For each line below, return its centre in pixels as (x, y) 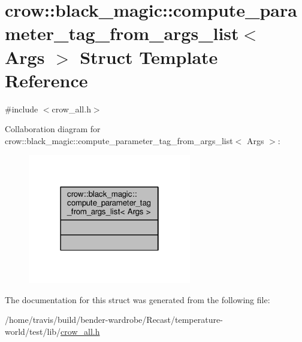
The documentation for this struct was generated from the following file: (138, 299)
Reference (46, 80)
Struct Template (149, 57)
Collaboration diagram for (53, 129)
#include (22, 109)
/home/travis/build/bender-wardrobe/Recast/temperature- (114, 320)
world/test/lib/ (33, 331)
